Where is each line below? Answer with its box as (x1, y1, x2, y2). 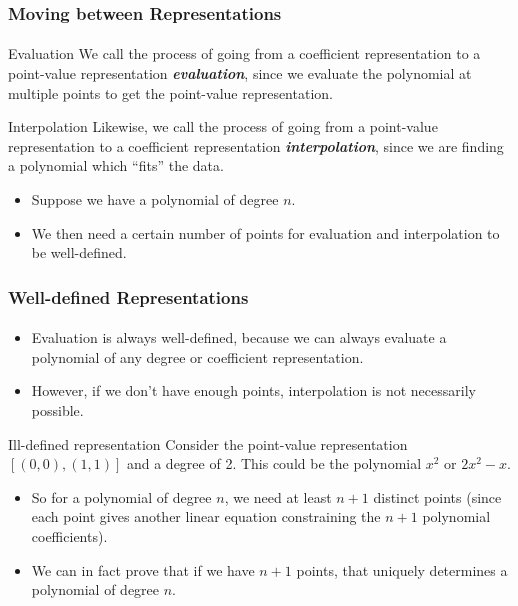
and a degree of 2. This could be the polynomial (126, 453, 422, 474)
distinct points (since (373, 486, 502, 507)
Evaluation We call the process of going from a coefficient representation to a (8, 43, 481, 64)
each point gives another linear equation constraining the (31, 506, 381, 527)
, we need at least (224, 486, 332, 507)
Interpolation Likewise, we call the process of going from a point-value (8, 116, 438, 137)
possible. (31, 400, 84, 420)
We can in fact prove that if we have (31, 559, 255, 580)
